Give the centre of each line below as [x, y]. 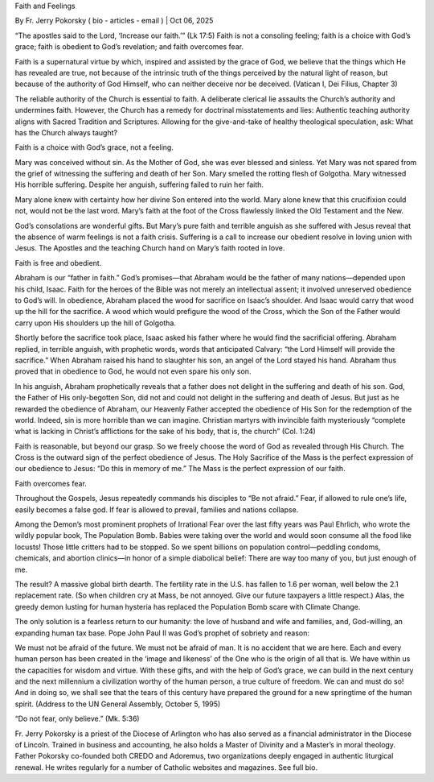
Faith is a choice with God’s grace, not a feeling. [94, 147]
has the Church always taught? [66, 132]
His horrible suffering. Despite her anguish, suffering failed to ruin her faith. [139, 184]
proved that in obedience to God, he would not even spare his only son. [133, 371]
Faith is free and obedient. [58, 263]
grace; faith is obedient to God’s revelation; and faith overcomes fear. [129, 47]
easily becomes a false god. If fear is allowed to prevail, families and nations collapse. [157, 509]
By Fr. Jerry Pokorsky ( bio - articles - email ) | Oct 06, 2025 [114, 21]
